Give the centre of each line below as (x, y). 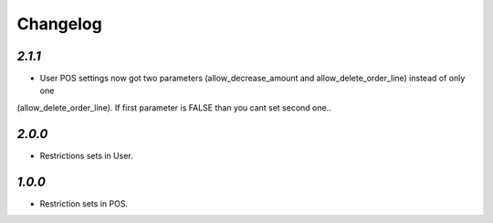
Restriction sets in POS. (84, 203)
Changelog (59, 24)
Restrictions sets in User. (87, 155)
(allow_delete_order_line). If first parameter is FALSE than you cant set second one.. (174, 107)
